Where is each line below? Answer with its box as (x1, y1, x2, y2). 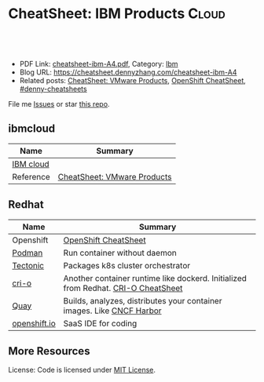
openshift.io (12, 318, 57, 329)
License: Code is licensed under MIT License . (8, 366, 156, 375)
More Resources (8, 344, 90, 358)
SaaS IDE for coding (63, 318, 137, 329)
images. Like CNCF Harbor (63, 305, 163, 316)
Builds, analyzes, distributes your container (63, 295, 222, 306)
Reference (12, 171, 51, 182)
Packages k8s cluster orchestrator (63, 260, 191, 271)
